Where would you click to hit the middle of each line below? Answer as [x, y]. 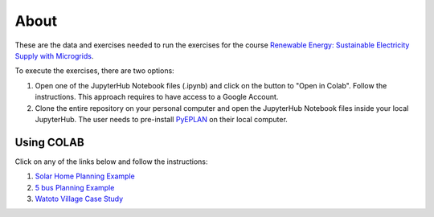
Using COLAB [49, 142]
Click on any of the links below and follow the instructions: [111, 162]
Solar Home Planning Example [85, 176]
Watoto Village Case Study [79, 199]
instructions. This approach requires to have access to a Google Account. [157, 97]
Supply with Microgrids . [54, 55]
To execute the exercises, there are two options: [94, 71]
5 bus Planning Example [75, 187]
